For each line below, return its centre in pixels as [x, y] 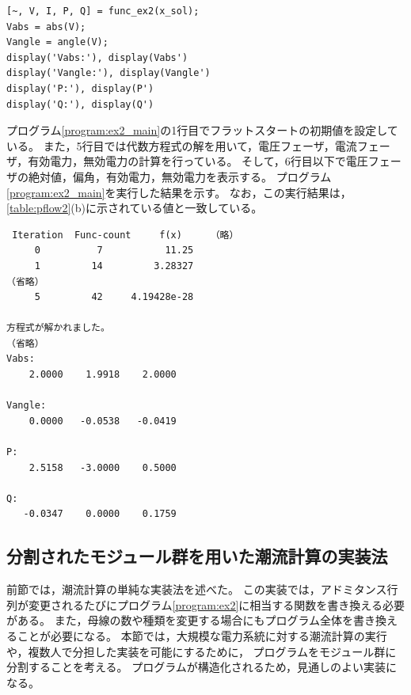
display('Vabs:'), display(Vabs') [97, 57]
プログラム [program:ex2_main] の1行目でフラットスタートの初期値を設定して [202, 130]
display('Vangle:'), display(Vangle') [108, 73]
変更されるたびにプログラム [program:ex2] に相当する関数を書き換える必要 [216, 604]
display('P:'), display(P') [80, 88]
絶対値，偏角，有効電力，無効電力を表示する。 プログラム [180, 176]
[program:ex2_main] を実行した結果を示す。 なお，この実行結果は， [179, 192]
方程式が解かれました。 [58, 328]
